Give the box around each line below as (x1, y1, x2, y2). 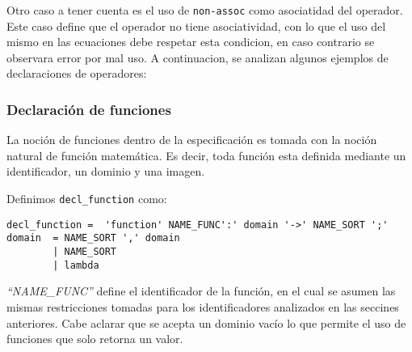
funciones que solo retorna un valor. (6, 330, 183, 347)
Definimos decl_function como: (6, 190, 167, 207)
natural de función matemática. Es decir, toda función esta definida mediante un (6, 146, 406, 163)
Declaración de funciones (6, 99, 171, 119)
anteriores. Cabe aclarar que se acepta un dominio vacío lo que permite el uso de (6, 314, 406, 331)
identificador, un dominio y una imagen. (6, 163, 205, 180)
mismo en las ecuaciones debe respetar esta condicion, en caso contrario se (6, 33, 375, 50)
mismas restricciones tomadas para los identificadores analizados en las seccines (6, 298, 399, 315)
